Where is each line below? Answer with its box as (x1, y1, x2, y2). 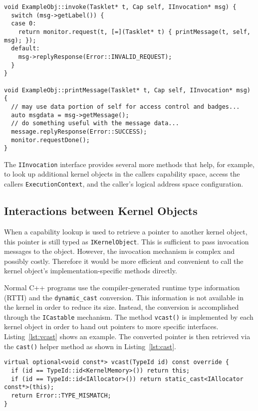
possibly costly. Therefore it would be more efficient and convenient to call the (4, 255, 244, 266)
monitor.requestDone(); (11, 136, 90, 144)
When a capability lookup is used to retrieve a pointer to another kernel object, (4, 226, 248, 236)
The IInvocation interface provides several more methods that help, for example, (4, 159, 255, 169)
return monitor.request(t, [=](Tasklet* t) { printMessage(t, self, (18, 28, 251, 35)
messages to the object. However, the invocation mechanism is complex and (4, 246, 235, 256)
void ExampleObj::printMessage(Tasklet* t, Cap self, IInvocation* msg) (4, 86, 251, 94)
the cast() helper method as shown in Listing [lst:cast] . (4, 341, 176, 351)
